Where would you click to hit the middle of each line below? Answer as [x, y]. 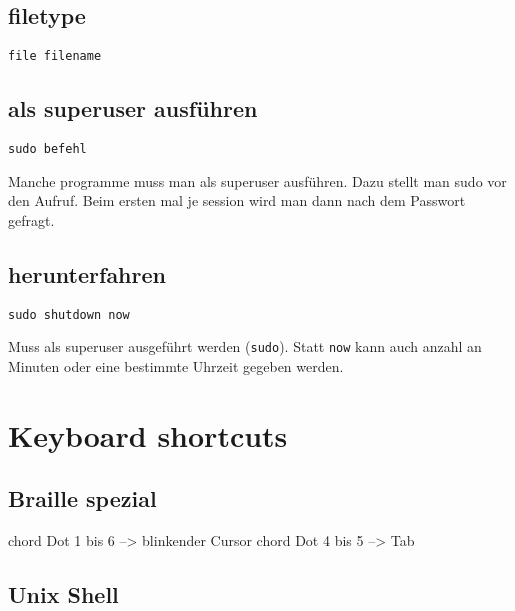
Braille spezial [82, 498]
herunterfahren [87, 273]
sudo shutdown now [69, 314]
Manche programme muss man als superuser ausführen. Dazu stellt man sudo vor [257, 180]
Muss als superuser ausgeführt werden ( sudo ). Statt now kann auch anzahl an [245, 346]
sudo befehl [47, 149]
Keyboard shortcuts [148, 434]
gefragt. [31, 219]
